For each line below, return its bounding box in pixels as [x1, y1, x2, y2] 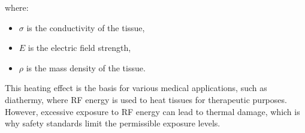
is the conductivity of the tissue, [26, 21, 145, 34]
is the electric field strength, [28, 41, 131, 54]
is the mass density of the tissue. [26, 61, 146, 74]
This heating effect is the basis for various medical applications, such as [5, 81, 267, 94]
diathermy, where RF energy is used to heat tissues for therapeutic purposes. [5, 93, 287, 105]
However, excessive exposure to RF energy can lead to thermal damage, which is [5, 105, 300, 117]
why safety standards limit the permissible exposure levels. [5, 117, 221, 129]
